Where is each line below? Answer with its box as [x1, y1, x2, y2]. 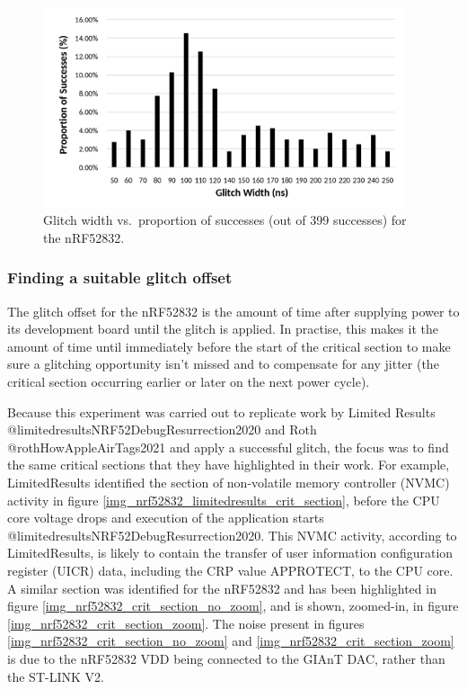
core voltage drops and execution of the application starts [7, 508, 324, 527]
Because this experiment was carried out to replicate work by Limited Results [7, 402, 436, 421]
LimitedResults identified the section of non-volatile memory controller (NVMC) [7, 473, 450, 491]
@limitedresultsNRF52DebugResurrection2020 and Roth [7, 420, 317, 439]
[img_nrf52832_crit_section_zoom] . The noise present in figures [7, 613, 365, 632]
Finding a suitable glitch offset [7, 266, 233, 289]
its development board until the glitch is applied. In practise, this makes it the [7, 319, 438, 338]
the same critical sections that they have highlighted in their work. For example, [7, 455, 450, 474]
